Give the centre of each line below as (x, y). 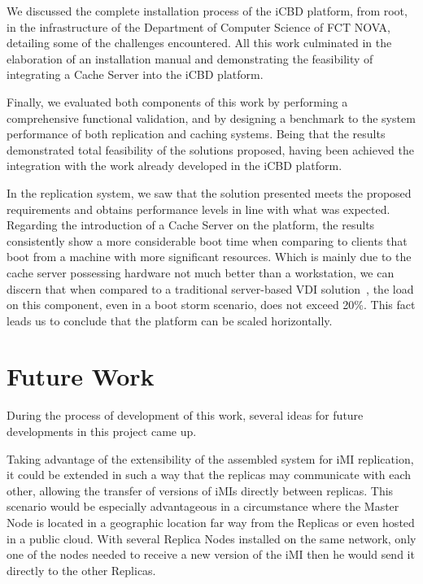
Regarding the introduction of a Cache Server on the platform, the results (191, 225)
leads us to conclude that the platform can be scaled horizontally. (170, 320)
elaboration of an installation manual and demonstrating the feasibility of (190, 58)
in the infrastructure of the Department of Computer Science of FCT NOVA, (198, 26)
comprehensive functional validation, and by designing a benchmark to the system (211, 118)
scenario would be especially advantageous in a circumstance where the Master (203, 506)
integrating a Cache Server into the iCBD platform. (135, 74)
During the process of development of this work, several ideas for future (185, 415)
